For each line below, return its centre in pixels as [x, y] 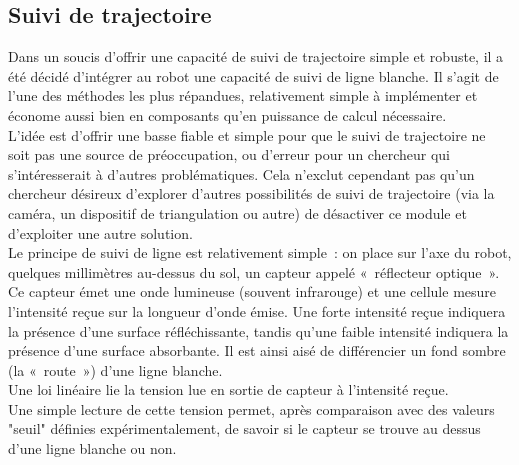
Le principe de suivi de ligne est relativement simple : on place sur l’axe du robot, [260, 252]
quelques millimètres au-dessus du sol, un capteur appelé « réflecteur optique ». [254, 271]
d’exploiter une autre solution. [100, 232]
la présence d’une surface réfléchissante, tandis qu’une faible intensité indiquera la [258, 330]
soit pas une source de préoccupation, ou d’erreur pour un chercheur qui [229, 154]
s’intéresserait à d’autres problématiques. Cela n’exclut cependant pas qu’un [241, 173]
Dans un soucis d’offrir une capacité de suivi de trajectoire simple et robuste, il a [256, 56]
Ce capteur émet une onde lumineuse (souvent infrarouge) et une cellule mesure [252, 291]
